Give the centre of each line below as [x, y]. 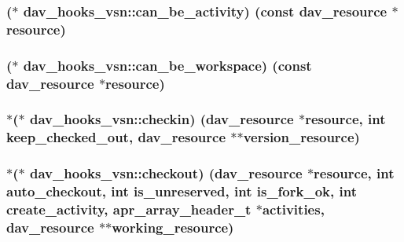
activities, [293, 209]
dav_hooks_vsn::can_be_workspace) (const [167, 65]
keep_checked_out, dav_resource [116, 137]
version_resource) [301, 137]
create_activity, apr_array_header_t [129, 209]
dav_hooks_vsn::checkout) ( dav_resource [166, 173]
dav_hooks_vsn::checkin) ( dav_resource [162, 119]
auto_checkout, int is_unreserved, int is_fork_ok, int [182, 191]
